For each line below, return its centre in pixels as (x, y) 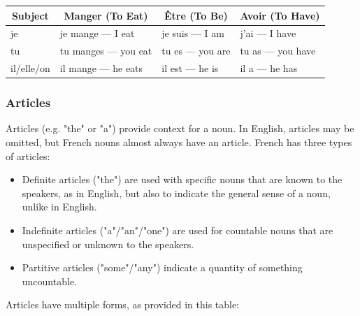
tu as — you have (278, 51)
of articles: (28, 156)
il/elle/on (30, 68)
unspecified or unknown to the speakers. (108, 244)
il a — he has (269, 68)
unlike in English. (59, 207)
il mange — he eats (101, 68)
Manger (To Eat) (106, 15)
